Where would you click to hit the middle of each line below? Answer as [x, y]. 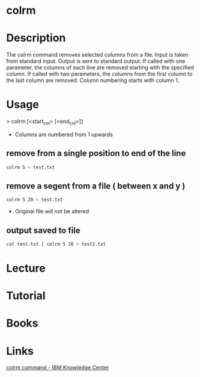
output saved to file [43, 230]
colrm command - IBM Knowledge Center [58, 367]
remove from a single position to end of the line [96, 153]
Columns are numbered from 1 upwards [64, 134]
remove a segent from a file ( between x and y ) [96, 186]
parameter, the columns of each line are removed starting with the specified [100, 67]
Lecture [26, 268]
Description [36, 38]
